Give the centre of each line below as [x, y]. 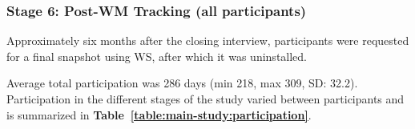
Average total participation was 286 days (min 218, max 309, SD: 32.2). [182, 83]
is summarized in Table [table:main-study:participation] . [159, 114]
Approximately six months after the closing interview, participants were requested [208, 40]
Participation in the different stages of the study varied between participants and [205, 99]
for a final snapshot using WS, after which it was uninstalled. [157, 56]
